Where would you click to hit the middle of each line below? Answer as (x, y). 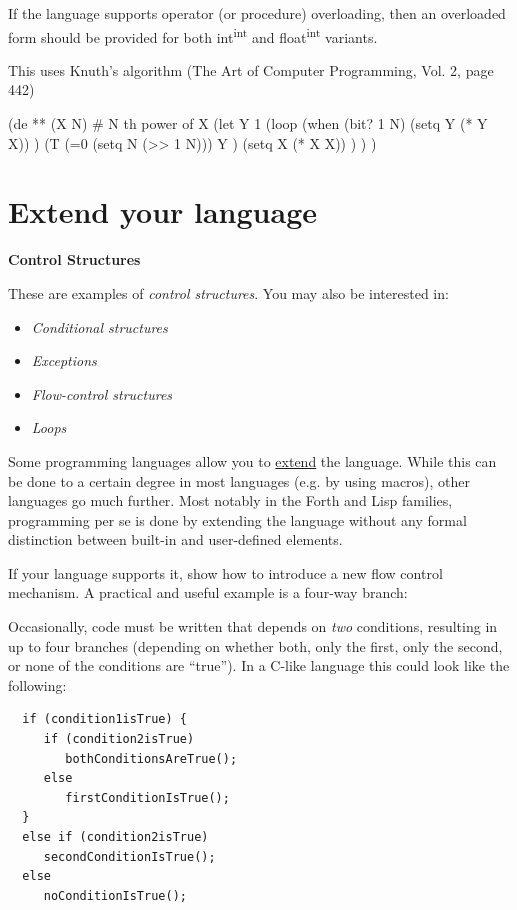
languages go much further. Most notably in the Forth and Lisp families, (230, 500)
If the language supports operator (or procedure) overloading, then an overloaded (257, 13)
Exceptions (64, 360)
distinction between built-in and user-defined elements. (175, 539)
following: (37, 684)
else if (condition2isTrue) (115, 837)
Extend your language (163, 211)
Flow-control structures (102, 393)
